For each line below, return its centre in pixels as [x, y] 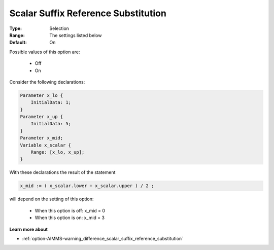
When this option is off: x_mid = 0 [70, 210]
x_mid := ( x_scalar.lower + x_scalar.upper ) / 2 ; [87, 186]
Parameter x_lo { [42, 95]
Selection [59, 28]
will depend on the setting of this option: [52, 199]
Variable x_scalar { [45, 145]
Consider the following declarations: [47, 82]
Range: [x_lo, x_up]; [58, 152]
